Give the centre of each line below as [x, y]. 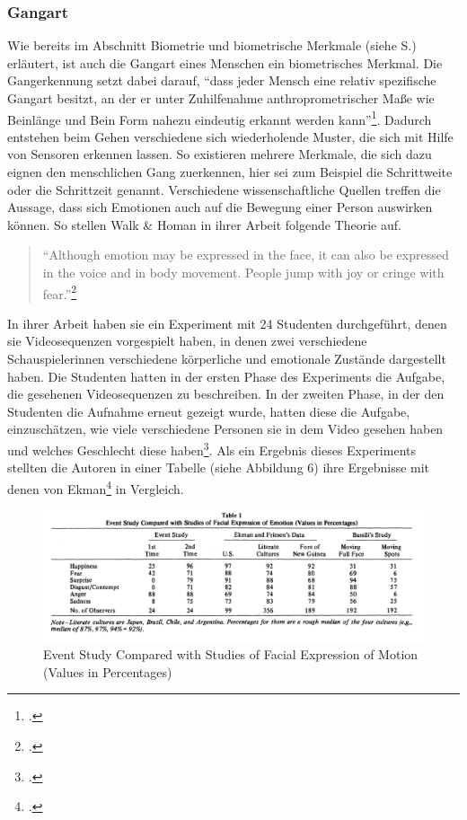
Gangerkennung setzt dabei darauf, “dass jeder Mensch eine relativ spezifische [222, 80]
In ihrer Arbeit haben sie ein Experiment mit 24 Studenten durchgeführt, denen [227, 323]
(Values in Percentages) [108, 671]
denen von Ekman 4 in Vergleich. [96, 487]
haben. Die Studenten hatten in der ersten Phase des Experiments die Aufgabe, [226, 376]
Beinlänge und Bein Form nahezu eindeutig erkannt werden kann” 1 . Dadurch [220, 118]
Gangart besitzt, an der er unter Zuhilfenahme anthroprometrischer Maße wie [221, 98]
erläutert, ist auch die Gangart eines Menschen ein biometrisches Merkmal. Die [225, 62]
